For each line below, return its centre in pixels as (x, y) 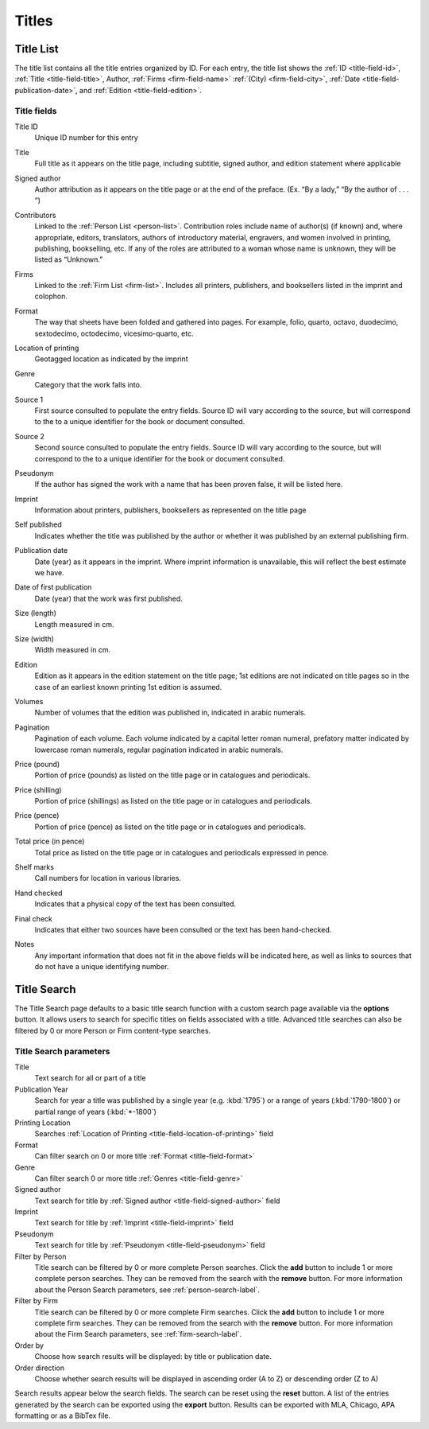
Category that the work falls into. (88, 385)
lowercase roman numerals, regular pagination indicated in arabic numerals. (159, 750)
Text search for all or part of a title (90, 1078)
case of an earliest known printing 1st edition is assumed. (128, 687)
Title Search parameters (62, 1051)
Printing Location (43, 1123)
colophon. (51, 296)
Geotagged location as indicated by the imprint (111, 359)
